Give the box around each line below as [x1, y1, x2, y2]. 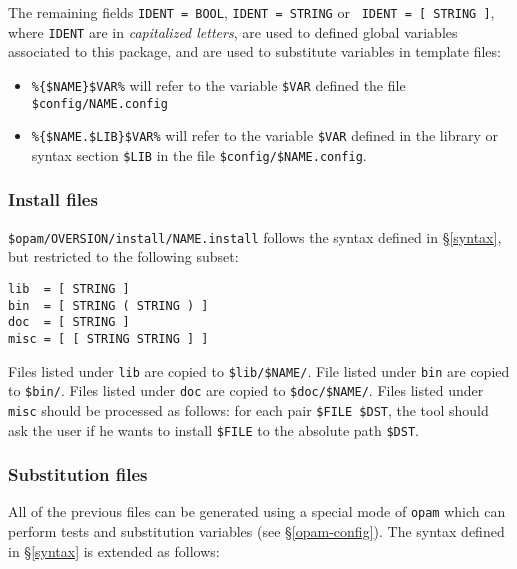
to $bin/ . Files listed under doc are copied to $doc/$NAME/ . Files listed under [8, 380, 484, 401]
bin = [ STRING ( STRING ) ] [8, 298, 209, 313]
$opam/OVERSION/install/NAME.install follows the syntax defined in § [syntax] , [8, 226, 502, 247]
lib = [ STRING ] [8, 282, 130, 296]
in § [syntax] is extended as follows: [8, 540, 220, 561]
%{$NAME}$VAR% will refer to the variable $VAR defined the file [31, 74, 406, 95]
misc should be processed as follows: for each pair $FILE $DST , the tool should [8, 399, 489, 420]
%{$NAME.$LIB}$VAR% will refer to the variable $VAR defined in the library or [31, 125, 498, 146]
